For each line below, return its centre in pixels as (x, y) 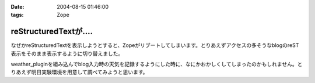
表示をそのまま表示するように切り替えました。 (67, 53)
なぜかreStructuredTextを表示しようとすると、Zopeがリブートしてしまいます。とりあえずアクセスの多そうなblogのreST (155, 45)
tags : (17, 15)
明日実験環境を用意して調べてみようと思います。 (90, 72)
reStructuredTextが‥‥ (52, 32)
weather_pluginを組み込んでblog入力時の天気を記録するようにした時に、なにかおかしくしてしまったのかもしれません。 (154, 64)
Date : (17, 7)
